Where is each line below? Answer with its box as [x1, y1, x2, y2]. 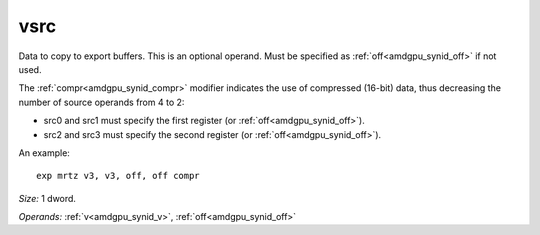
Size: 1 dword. [18, 192, 77, 204]
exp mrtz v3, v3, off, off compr [36, 170, 200, 182]
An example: [18, 146, 70, 159]
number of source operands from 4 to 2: [18, 96, 185, 108]
